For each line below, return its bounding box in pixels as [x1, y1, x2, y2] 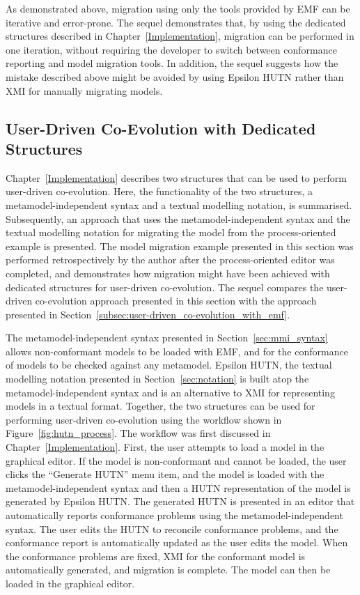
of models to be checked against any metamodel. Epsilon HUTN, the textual [6, 357, 332, 372]
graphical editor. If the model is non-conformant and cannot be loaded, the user [6, 453, 347, 467]
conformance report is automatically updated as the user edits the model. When [6, 535, 348, 550]
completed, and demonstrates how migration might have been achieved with [6, 265, 330, 280]
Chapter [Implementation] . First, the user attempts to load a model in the [6, 440, 324, 454]
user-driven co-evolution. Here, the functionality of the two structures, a [6, 184, 313, 199]
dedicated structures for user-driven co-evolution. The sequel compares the [6, 279, 324, 294]
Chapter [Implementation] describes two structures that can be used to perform [6, 170, 347, 185]
